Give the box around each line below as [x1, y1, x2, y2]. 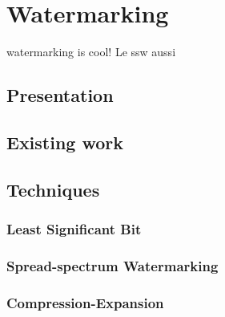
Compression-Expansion [6, 292, 164, 312]
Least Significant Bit [6, 218, 142, 238]
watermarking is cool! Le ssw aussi [6, 43, 176, 60]
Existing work [6, 129, 124, 154]
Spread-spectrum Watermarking [6, 255, 219, 275]
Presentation [6, 83, 114, 108]
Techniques [6, 177, 100, 201]
